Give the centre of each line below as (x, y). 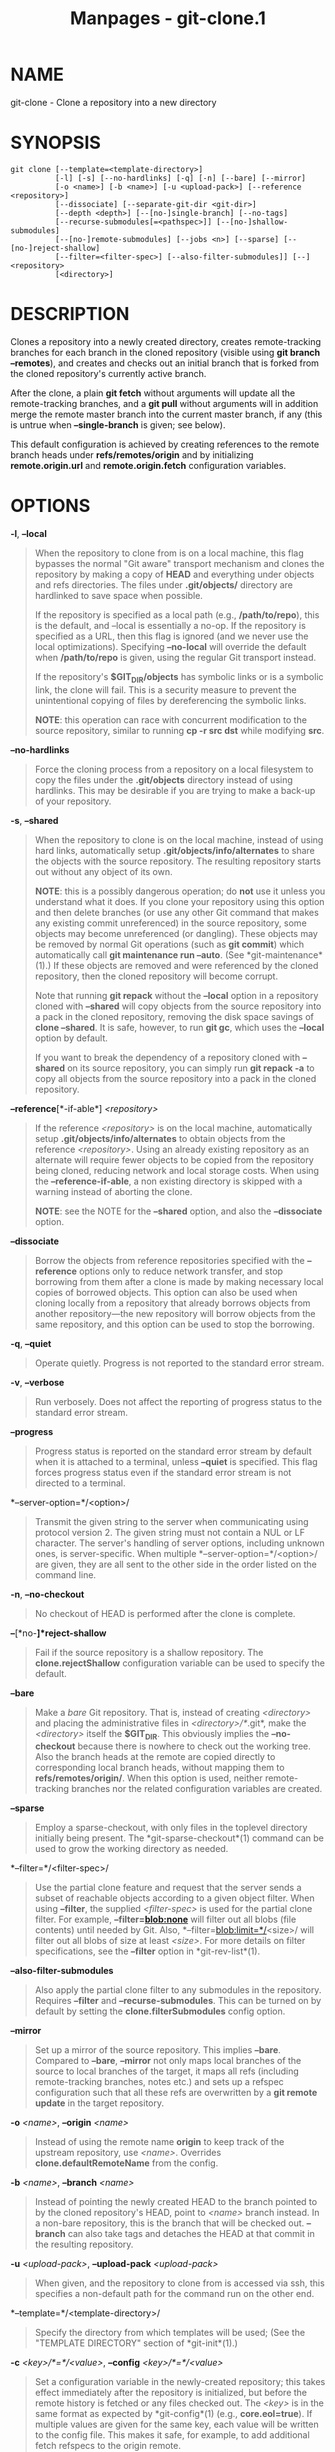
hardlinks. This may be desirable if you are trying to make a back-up (175, 790)
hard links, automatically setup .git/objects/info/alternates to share (174, 850)
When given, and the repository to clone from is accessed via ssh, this (179, 2283)
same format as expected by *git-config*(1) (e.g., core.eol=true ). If (173, 2414)
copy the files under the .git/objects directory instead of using (163, 779)
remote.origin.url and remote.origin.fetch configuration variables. (148, 465)
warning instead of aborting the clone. (113, 1191)
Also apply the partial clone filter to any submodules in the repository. (178, 1990)
